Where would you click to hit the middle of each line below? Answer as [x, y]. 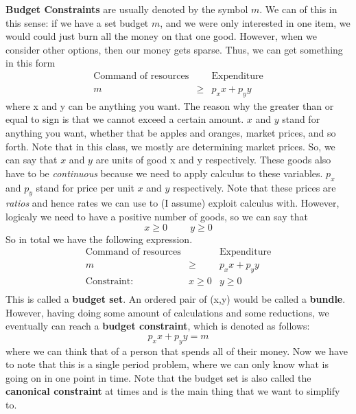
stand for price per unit [85, 187]
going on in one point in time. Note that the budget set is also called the [158, 377]
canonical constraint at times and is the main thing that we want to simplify [173, 391]
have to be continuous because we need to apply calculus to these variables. [164, 173]
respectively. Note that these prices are [254, 187]
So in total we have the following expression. [99, 239]
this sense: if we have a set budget [77, 22]
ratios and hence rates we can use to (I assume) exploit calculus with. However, [173, 203]
